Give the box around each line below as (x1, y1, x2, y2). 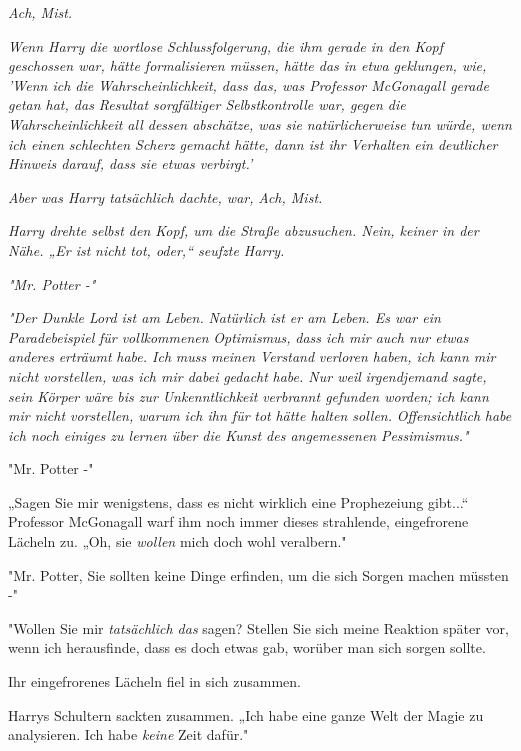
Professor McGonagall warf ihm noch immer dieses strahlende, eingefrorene (8, 511, 469, 532)
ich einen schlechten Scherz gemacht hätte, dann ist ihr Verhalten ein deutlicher (8, 133, 498, 154)
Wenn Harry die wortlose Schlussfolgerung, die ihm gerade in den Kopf (8, 35, 444, 56)
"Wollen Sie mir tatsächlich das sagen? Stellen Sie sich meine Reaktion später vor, (8, 617, 509, 638)
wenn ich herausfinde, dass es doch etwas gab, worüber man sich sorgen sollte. (8, 637, 486, 658)
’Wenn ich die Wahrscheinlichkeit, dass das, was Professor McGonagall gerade (8, 74, 489, 95)
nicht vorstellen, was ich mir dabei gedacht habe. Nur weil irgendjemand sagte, (8, 365, 487, 386)
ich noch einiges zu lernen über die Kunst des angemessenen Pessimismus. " (8, 424, 469, 445)
